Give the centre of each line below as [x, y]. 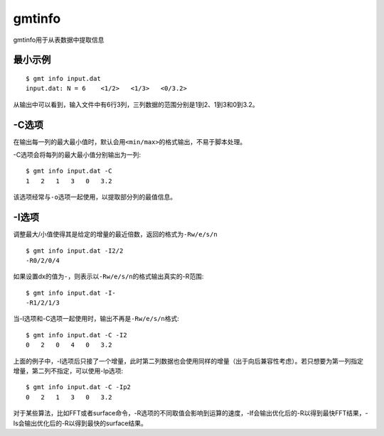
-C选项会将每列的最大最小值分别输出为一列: [77, 155]
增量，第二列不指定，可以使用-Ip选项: [68, 371]
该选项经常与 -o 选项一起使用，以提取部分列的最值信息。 [95, 197]
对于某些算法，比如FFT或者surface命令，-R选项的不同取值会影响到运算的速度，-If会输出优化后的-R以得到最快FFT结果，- [191, 413]
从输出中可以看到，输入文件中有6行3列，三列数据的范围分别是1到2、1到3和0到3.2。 [136, 104]
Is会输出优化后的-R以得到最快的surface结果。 [80, 423]
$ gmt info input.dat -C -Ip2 [79, 387]
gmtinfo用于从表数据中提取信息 [59, 40]
